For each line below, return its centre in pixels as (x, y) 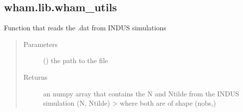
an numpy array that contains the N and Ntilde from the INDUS (141, 93)
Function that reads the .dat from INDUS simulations (85, 28)
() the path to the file (76, 60)
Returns (35, 77)
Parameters (40, 44)
